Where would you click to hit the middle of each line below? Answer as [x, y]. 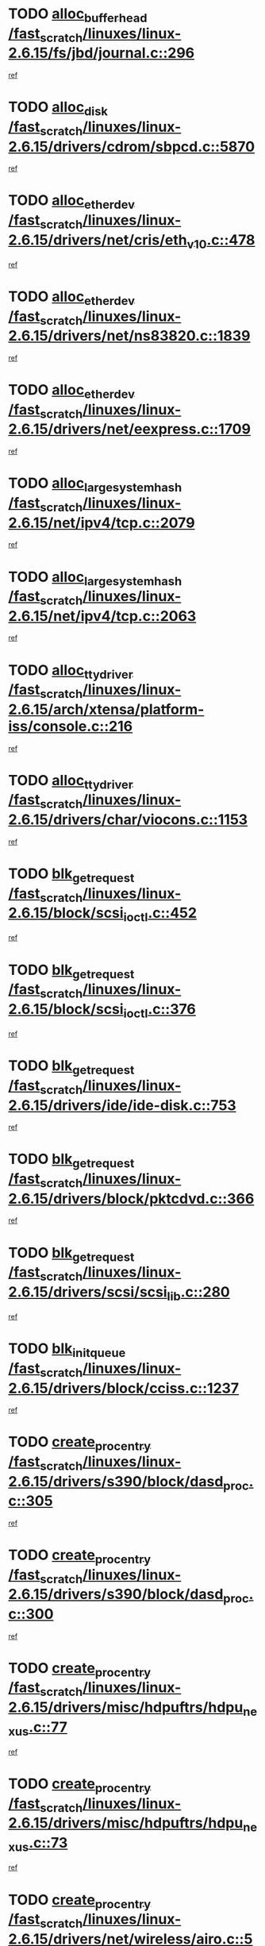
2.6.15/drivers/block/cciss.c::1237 [124, 1388]
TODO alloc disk [58, 109]
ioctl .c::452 [160, 915]
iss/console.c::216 [71, 726]
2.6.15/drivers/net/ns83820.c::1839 [130, 336]
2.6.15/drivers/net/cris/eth [98, 240]
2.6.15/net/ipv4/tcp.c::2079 [102, 523]
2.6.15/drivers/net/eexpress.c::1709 [130, 429]
